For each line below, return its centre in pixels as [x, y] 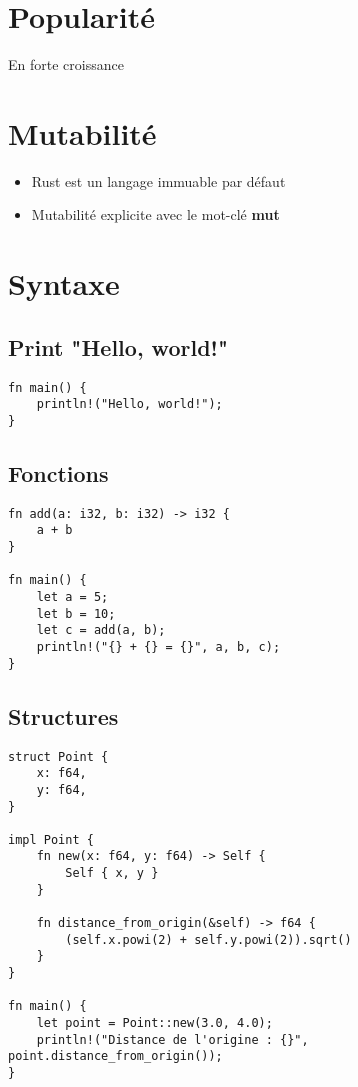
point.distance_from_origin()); [115, 1056]
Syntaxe [64, 283]
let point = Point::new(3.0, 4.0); [154, 1023]
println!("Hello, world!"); [129, 404]
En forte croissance [66, 64]
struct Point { [58, 756]
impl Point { [51, 839]
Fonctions [58, 472]
